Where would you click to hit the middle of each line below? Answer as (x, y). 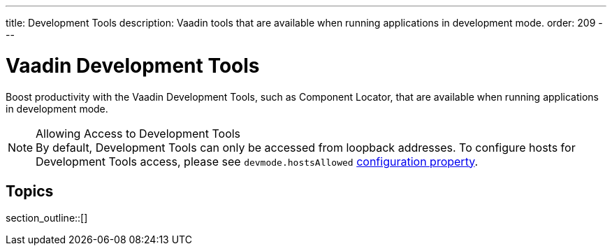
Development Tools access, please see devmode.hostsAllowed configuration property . (257, 161)
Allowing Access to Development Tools (138, 133)
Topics (30, 191)
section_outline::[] (47, 218)
